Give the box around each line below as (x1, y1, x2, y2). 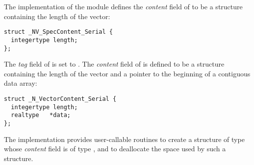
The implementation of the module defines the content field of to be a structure (4, 1, 243, 11)
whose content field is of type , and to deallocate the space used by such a (4, 143, 226, 154)
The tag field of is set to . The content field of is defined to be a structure (4, 59, 225, 69)
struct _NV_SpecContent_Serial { (4, 28, 113, 36)
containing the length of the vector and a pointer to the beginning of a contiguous (4, 68, 251, 78)
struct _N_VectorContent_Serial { (4, 95, 117, 102)
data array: (4, 78, 37, 88)
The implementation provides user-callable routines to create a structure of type (4, 134, 245, 144)
